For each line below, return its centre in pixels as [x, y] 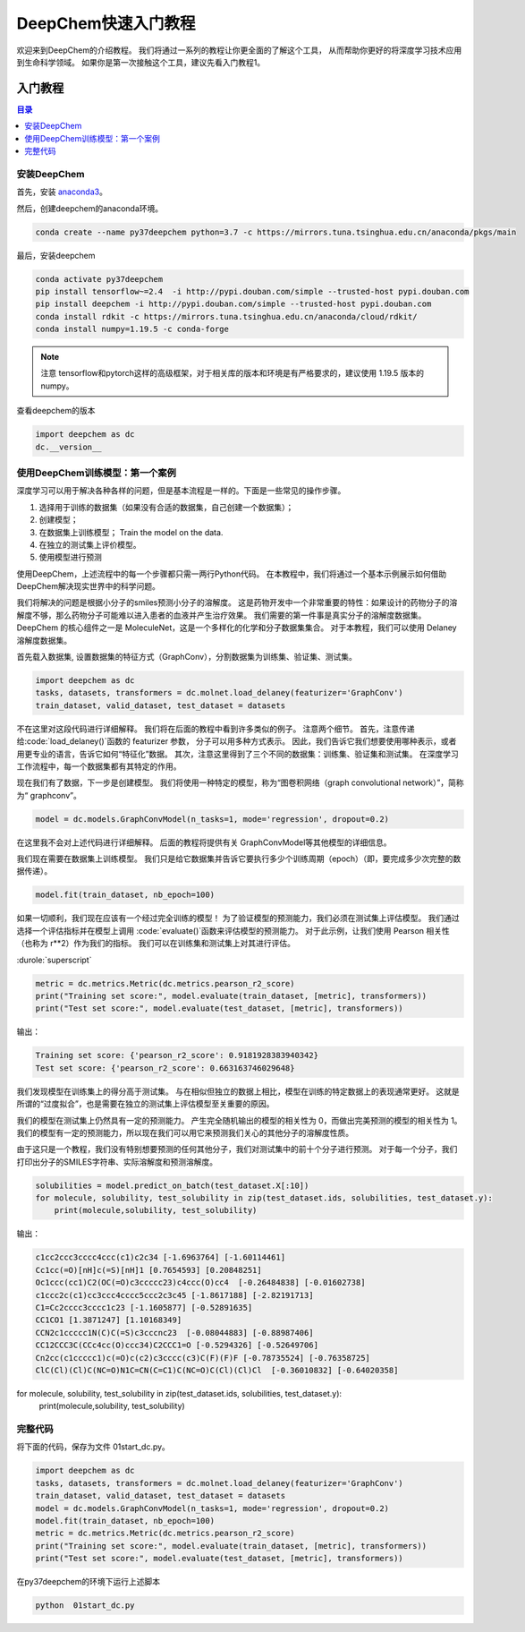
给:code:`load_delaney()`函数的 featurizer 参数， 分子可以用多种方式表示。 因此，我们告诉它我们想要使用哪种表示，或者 [237, 741]
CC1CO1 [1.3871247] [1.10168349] [109, 1320]
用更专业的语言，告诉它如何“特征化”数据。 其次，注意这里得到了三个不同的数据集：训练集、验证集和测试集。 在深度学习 [238, 754]
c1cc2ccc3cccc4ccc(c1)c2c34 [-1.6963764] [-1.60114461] [161, 1257]
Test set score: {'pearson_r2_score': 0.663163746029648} [165, 1068]
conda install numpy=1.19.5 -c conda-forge [132, 329]
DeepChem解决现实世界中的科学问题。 [88, 586]
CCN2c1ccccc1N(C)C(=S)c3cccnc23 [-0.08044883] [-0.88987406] [174, 1333]
